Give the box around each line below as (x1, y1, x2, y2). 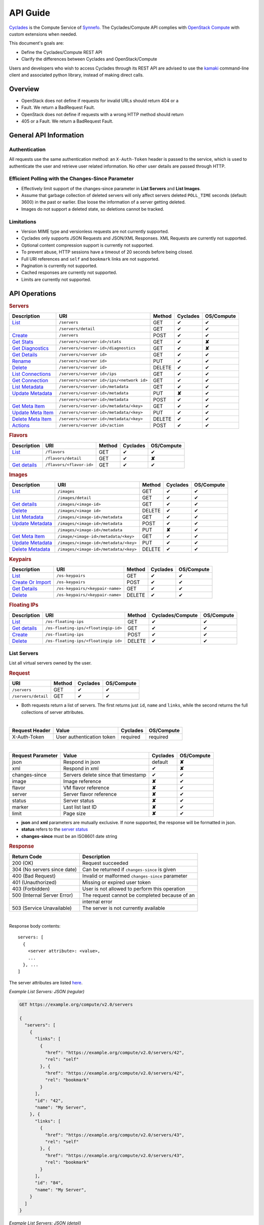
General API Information (9, 131, 84, 139)
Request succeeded (82, 859, 129, 866)
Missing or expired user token (82, 879, 151, 885)
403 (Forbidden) (12, 885, 50, 892)
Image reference (63, 778, 101, 784)
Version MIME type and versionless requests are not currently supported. (21, 228, 169, 234)
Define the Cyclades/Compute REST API (21, 49, 103, 55)
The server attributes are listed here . (9, 980, 83, 985)
